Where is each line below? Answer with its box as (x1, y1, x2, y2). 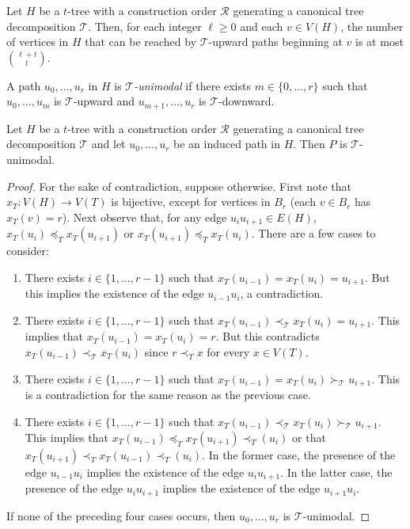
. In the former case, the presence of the (202, 447, 396, 463)
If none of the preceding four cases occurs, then (6, 507, 236, 523)
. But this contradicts (215, 328, 320, 344)
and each (240, 17, 283, 34)
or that (292, 429, 326, 446)
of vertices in (6, 33, 69, 50)
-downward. (218, 93, 275, 109)
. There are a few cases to (251, 225, 376, 242)
